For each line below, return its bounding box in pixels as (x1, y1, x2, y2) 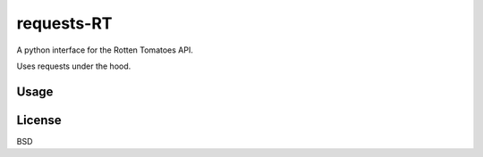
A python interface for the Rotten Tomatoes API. (16, 45, 194, 55)
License (16, 112, 62, 128)
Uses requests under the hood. (16, 61, 131, 71)
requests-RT (16, 13, 113, 33)
